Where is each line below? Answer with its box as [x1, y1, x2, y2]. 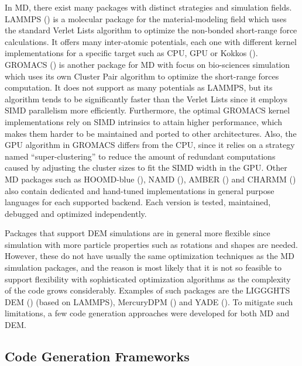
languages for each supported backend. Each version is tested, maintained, [5, 196, 271, 208]
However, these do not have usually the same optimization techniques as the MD [5, 250, 294, 262]
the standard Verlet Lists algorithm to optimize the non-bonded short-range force [5, 24, 297, 36]
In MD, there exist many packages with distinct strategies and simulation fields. [5, 1, 292, 13]
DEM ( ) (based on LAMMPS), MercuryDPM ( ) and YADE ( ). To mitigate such [5, 295, 293, 308]
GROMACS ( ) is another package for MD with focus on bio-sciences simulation [5, 58, 290, 70]
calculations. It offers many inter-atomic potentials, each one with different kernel [5, 35, 297, 47]
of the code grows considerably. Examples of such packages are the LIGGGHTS [5, 284, 290, 296]
